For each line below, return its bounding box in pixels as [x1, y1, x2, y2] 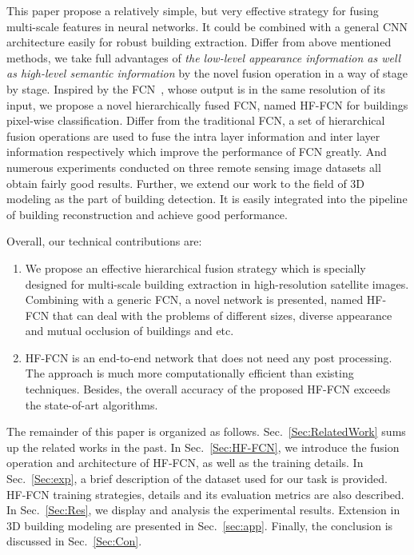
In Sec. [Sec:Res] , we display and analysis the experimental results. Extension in [6, 501, 400, 518]
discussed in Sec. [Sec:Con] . [6, 533, 142, 549]
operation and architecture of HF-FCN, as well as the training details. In [6, 454, 364, 471]
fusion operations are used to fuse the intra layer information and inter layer [6, 127, 380, 144]
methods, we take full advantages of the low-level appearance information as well [6, 49, 401, 66]
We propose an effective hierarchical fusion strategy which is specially [25, 259, 366, 276]
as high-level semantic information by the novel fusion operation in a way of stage [6, 65, 408, 82]
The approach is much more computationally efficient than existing [25, 365, 354, 381]
